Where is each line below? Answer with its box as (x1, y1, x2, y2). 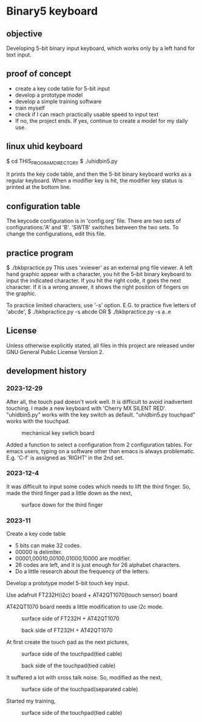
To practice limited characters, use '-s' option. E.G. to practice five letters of (6, 302, 196, 309)
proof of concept (6, 69, 72, 79)
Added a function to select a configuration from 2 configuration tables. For (6, 441, 193, 448)
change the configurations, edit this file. (6, 230, 106, 238)
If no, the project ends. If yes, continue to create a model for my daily (15, 117, 188, 124)
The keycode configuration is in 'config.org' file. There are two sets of (6, 217, 181, 224)
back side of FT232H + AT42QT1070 (21, 627, 113, 634)
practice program (6, 248, 74, 258)
